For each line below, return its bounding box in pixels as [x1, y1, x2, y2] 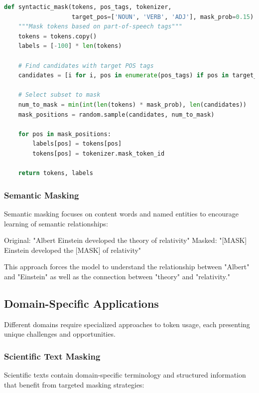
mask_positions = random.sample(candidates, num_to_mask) [18, 111, 215, 118]
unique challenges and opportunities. [4, 329, 116, 339]
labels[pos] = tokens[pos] [32, 140, 122, 148]
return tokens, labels [18, 170, 93, 177]
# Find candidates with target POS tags [18, 62, 154, 69]
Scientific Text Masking [4, 350, 101, 362]
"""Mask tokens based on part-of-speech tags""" [18, 23, 182, 30]
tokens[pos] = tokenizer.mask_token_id [32, 150, 165, 157]
